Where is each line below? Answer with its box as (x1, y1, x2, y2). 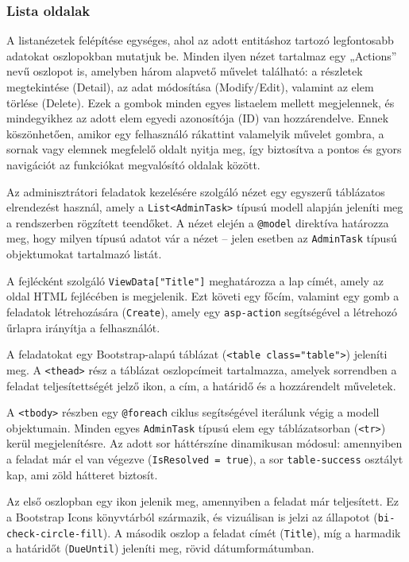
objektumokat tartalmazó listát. (6, 246, 162, 262)
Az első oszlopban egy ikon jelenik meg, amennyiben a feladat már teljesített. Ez (6, 493, 399, 510)
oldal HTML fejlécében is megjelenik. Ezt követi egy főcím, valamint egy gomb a (6, 288, 399, 304)
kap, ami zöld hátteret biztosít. (6, 466, 158, 483)
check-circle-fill (6, 528, 103, 540)
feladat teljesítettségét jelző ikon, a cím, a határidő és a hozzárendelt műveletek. (6, 377, 396, 393)
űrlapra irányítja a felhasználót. (6, 319, 160, 335)
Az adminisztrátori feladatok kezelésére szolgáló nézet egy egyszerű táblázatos (6, 183, 385, 200)
